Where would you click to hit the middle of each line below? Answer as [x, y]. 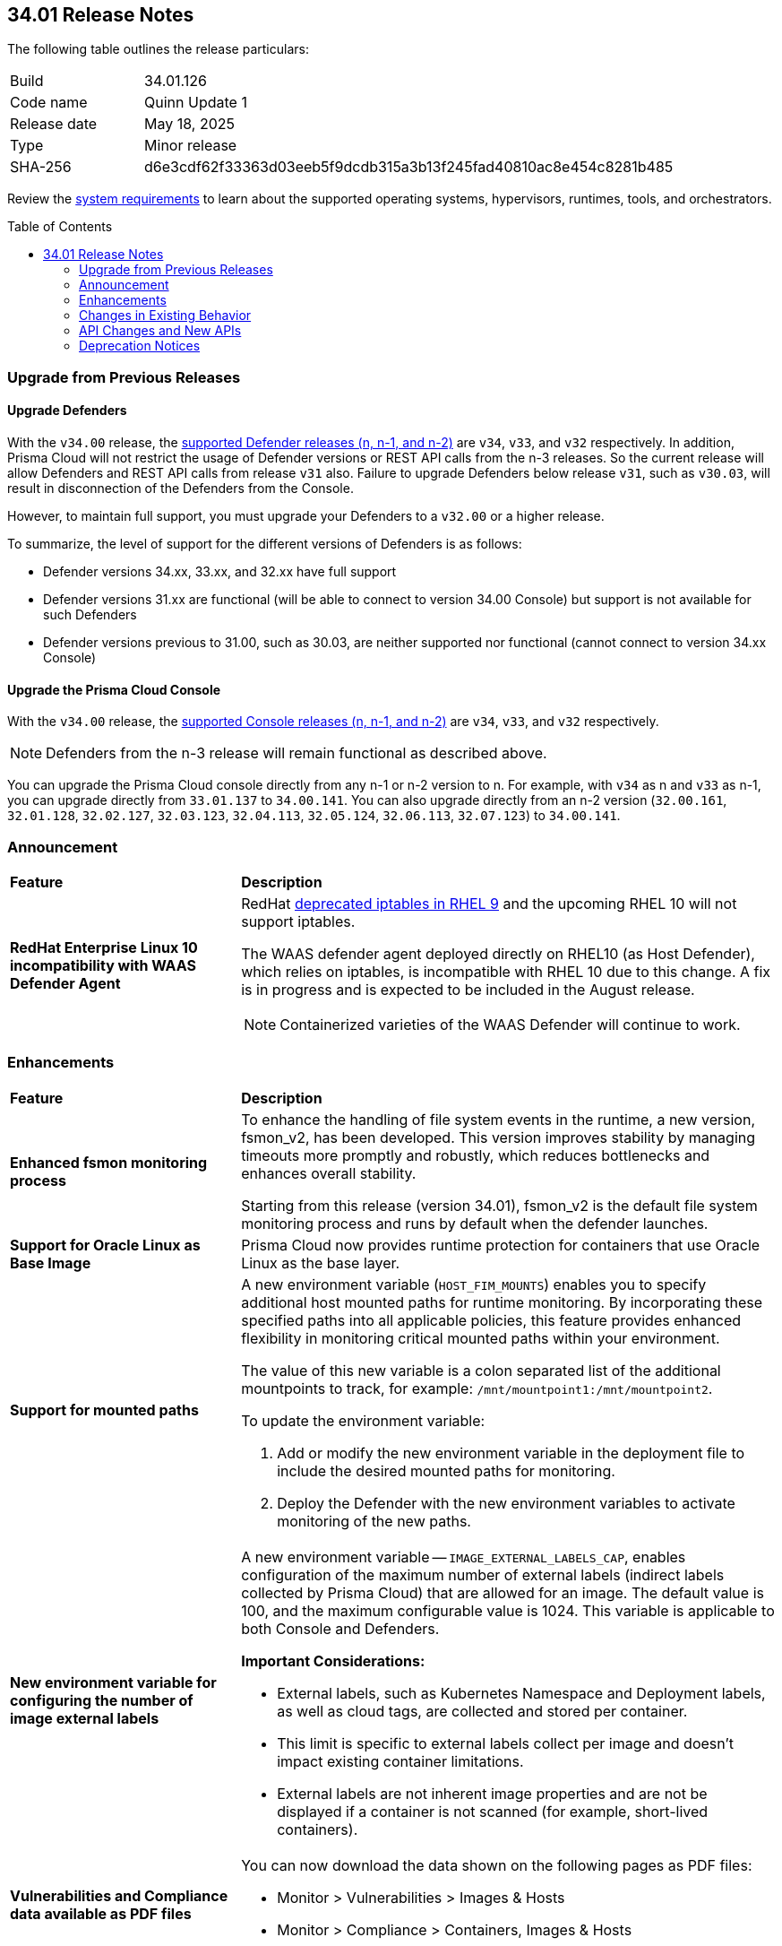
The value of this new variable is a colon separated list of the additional [481, 1370]
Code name [49, 103]
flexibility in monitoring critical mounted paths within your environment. [481, 1338]
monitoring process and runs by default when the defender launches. [475, 1223]
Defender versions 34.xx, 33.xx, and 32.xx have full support [220, 572]
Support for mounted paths [104, 1410]
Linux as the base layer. [321, 1263]
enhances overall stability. [329, 1173]
